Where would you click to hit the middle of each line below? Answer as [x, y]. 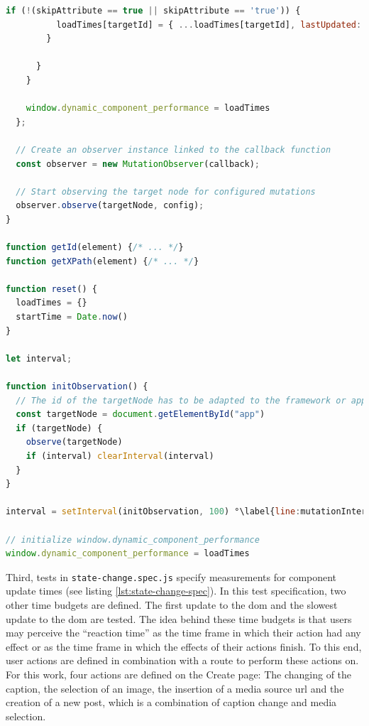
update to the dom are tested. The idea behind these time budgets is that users [179, 618]
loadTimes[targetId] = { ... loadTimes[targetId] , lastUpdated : [209, 25]
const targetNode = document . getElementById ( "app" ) [141, 415]
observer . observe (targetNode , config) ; [110, 206]
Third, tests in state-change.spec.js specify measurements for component [171, 576]
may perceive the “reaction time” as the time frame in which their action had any [183, 633]
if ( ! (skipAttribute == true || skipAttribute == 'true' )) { [153, 11]
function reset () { [51, 289]
